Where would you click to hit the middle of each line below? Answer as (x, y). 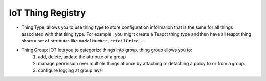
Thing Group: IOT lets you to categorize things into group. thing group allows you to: (107, 50)
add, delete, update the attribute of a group (82, 57)
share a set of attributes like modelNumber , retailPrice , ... (83, 41)
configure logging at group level (70, 70)
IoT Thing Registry (48, 13)
